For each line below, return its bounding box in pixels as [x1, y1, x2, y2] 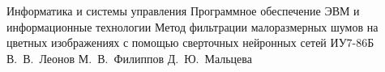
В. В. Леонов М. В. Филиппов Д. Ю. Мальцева [6, 49, 252, 66]
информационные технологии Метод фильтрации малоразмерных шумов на [6, 18, 379, 35]
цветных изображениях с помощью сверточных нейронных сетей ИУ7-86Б [6, 34, 374, 51]
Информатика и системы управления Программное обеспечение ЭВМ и [6, 2, 360, 19]
